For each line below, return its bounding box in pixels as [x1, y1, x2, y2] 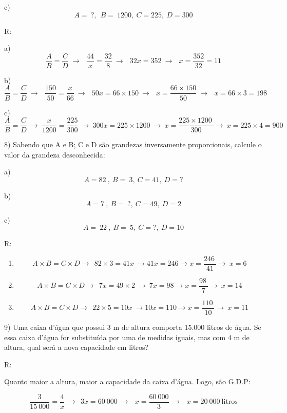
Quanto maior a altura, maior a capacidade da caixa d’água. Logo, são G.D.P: [4, 376, 251, 387]
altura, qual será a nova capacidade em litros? [4, 342, 149, 352]
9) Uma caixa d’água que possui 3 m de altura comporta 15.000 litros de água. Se [4, 321, 261, 332]
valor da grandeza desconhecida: [4, 149, 105, 160]
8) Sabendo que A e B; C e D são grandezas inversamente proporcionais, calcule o [4, 139, 262, 150]
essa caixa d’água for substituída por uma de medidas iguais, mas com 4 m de [4, 331, 250, 342]
